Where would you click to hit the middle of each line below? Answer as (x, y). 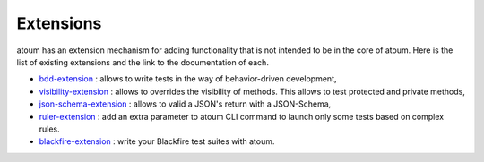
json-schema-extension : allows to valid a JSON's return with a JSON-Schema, (185, 104)
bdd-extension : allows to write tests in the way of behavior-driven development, (188, 79)
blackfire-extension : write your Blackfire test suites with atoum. (157, 141)
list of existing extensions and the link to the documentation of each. (143, 62)
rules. (49, 129)
